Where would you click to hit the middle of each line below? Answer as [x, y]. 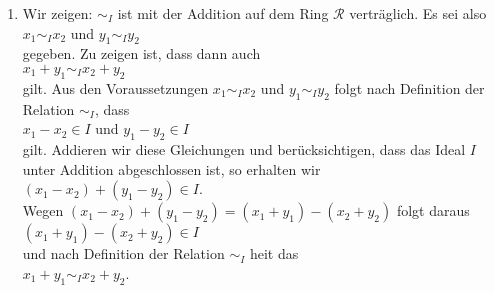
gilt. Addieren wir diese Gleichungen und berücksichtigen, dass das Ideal [244, 148]
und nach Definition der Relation [123, 253]
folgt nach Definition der [409, 87]
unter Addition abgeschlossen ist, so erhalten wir [171, 168]
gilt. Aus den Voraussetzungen [115, 87]
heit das [274, 253]
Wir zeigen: [57, 13]
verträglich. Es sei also [418, 13]
